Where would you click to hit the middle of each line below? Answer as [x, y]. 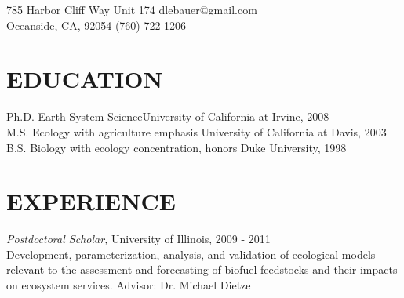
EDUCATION [85, 79]
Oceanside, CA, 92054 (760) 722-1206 [96, 25]
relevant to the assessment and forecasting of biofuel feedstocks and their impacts [202, 269]
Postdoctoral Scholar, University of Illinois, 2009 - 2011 [138, 239]
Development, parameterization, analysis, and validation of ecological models [191, 254]
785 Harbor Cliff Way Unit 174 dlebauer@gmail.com [132, 9]
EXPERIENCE [91, 201]
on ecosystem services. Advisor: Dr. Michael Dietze [129, 285]
